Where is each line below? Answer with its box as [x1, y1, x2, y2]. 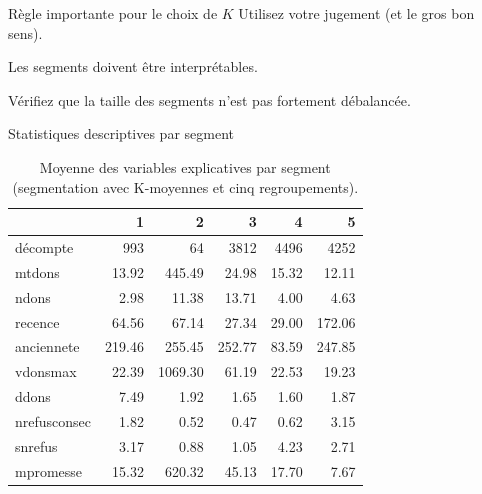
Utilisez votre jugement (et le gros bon [238, 3, 475, 23]
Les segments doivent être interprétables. [8, 56, 258, 77]
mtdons [15, 261, 60, 282]
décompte [15, 237, 74, 257]
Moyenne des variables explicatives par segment [39, 156, 331, 177]
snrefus [15, 435, 58, 456]
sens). [8, 22, 43, 43]
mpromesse [15, 460, 83, 481]
